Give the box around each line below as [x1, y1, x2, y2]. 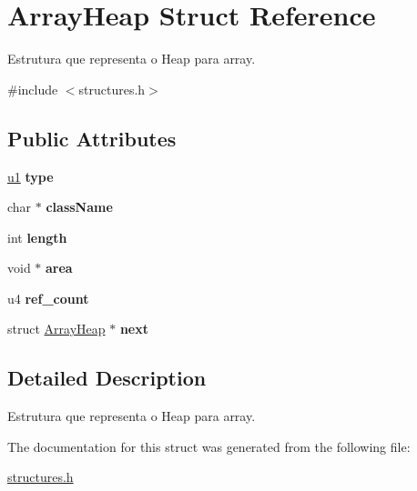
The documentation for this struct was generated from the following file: [7, 436, 411, 456]
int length [7, 227, 67, 246]
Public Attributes [7, 124, 177, 152]
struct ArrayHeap [7, 319, 106, 338]
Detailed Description [7, 364, 207, 392]
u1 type [7, 166, 54, 185]
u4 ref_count [7, 288, 89, 307]
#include [7, 79, 58, 98]
